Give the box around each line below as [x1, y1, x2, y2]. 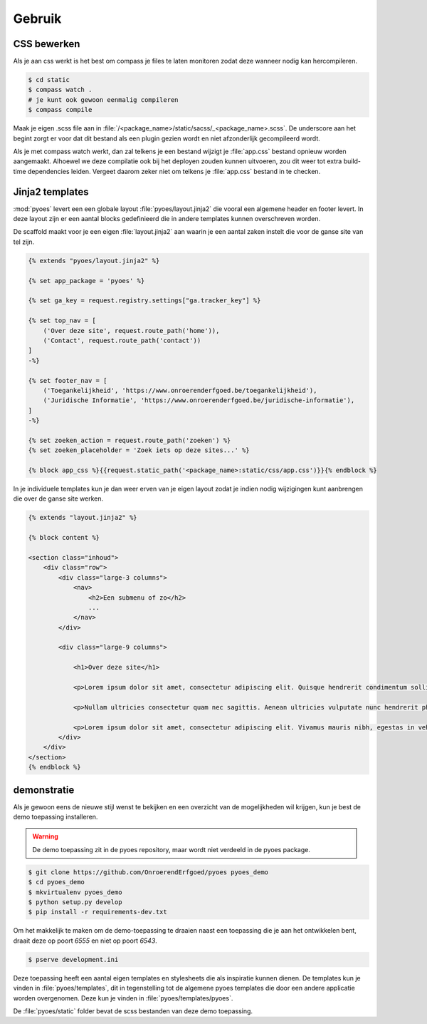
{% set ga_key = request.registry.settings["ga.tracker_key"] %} [28, 297, 261, 304]
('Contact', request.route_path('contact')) [43, 336, 201, 344]
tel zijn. [13, 237, 35, 246]
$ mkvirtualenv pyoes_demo [28, 888, 122, 896]
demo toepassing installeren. [13, 813, 98, 821]
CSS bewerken [13, 38, 80, 50]
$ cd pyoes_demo [28, 878, 85, 886]
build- [343, 157, 362, 165]
